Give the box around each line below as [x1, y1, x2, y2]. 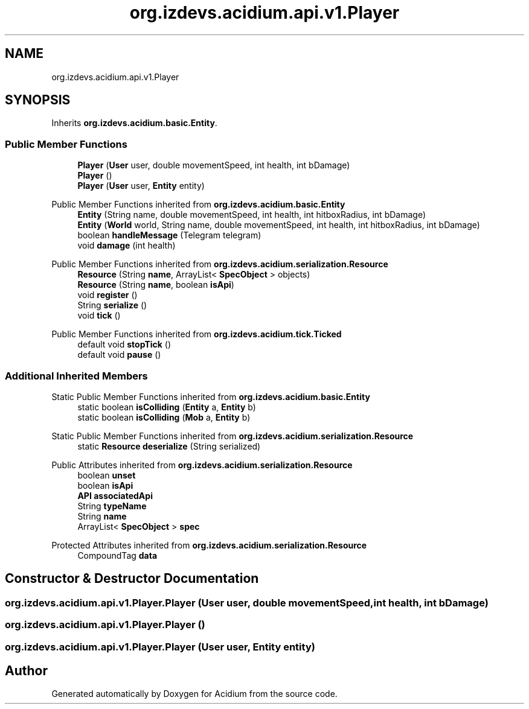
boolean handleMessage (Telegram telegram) [77, 230, 261, 241]
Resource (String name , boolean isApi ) [77, 279, 234, 290]
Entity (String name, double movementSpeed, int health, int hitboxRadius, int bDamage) [77, 209, 426, 220]
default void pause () [77, 349, 161, 360]
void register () [77, 290, 138, 300]
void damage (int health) [77, 240, 176, 251]
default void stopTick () [77, 339, 172, 350]
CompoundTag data [77, 550, 158, 561]
